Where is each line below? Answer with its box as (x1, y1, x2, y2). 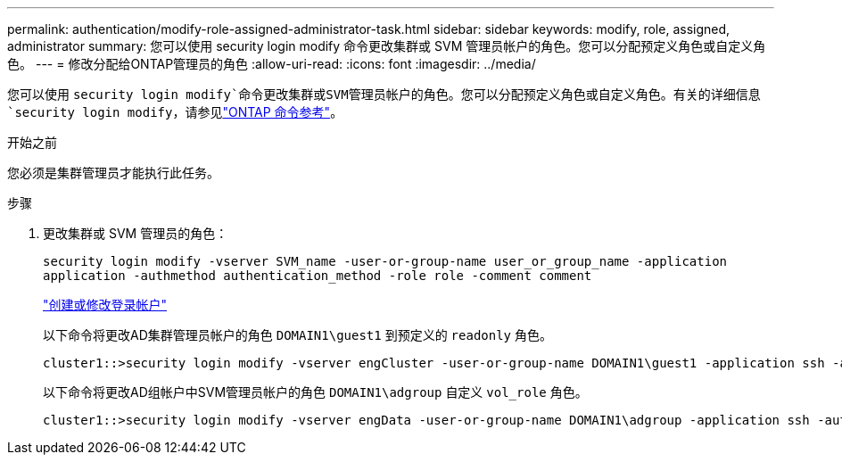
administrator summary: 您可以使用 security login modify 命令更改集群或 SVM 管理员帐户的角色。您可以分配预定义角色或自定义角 (7, 38, 766, 54)
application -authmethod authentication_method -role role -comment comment (43, 268, 592, 283)
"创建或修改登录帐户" (43, 297, 168, 312)
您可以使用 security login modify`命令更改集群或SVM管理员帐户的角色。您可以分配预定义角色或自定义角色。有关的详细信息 (7, 87, 761, 102)
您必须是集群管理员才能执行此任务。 (7, 165, 219, 180)
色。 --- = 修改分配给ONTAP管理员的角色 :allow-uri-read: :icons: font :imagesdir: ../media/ (7, 56, 536, 71)
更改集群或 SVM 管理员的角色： (43, 226, 228, 241)
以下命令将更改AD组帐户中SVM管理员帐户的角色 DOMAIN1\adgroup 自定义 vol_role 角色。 (43, 384, 588, 400)
